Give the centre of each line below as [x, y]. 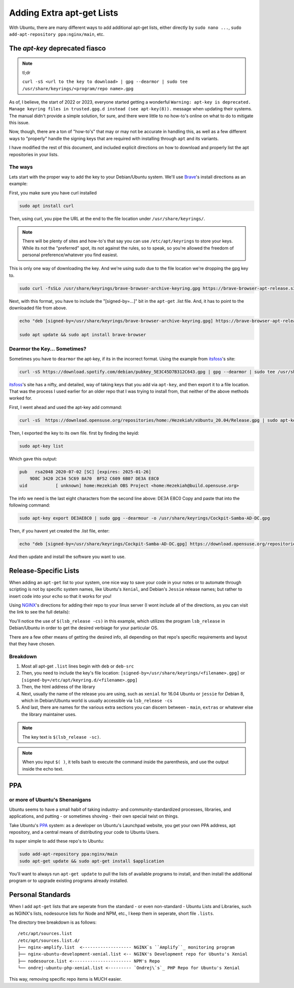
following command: [30, 505]
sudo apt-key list [41, 446]
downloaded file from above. [38, 308]
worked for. [21, 398]
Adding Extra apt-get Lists [64, 13]
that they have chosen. [32, 643]
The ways [21, 167]
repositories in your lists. [34, 154]
